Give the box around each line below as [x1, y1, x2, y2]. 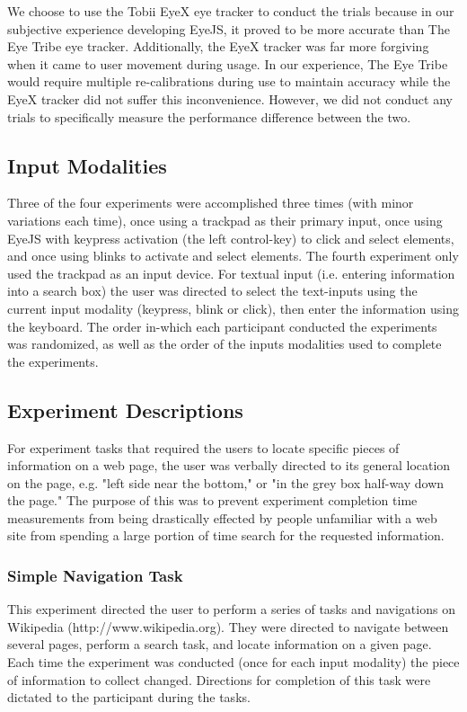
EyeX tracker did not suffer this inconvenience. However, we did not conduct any [7, 89, 453, 108]
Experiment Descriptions [7, 396, 243, 423]
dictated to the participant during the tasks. [7, 688, 251, 707]
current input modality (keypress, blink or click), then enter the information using [7, 298, 459, 317]
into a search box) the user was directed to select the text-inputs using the [7, 281, 418, 300]
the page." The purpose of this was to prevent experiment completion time [7, 491, 418, 510]
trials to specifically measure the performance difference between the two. [7, 107, 411, 126]
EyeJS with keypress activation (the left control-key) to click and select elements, [7, 228, 454, 247]
